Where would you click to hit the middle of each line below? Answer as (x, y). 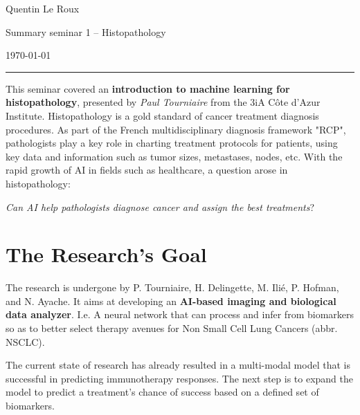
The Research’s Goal (106, 254)
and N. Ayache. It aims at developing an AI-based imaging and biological (171, 301)
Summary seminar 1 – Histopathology (86, 31)
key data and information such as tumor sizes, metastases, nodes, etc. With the (174, 156)
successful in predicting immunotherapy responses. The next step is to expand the (179, 378)
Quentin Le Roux (43, 8)
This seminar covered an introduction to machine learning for (148, 88)
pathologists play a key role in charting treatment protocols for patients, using (172, 143)
